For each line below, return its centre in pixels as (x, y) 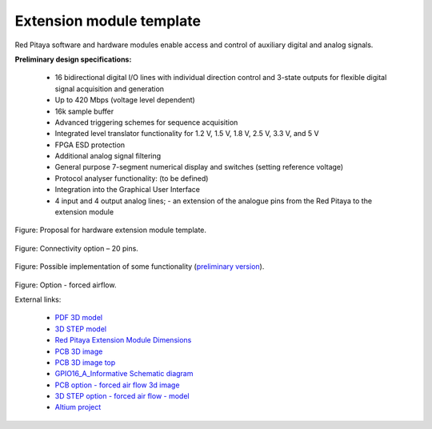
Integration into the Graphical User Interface (127, 190)
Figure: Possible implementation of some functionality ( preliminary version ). (140, 267)
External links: (38, 299)
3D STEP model (81, 329)
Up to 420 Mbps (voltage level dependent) (125, 100)
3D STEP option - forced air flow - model (122, 396)
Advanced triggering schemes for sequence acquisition (146, 122)
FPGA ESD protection (90, 145)
